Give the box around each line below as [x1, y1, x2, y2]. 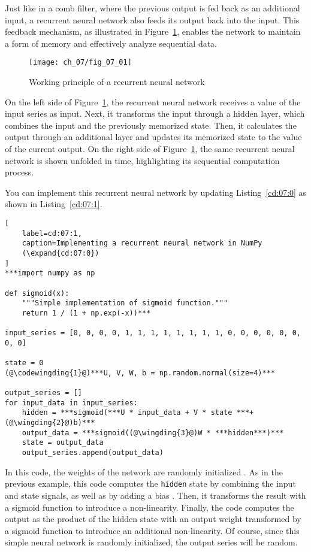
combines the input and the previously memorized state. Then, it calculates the [5, 119, 297, 131]
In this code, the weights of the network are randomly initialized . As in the [5, 465, 283, 478]
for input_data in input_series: [5, 398, 138, 407]
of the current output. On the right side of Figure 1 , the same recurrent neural [5, 142, 295, 154]
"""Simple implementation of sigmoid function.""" [22, 299, 228, 308]
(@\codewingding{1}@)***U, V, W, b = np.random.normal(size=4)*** [5, 368, 276, 377]
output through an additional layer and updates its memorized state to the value [5, 131, 302, 143]
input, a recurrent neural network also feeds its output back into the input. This [5, 13, 300, 26]
